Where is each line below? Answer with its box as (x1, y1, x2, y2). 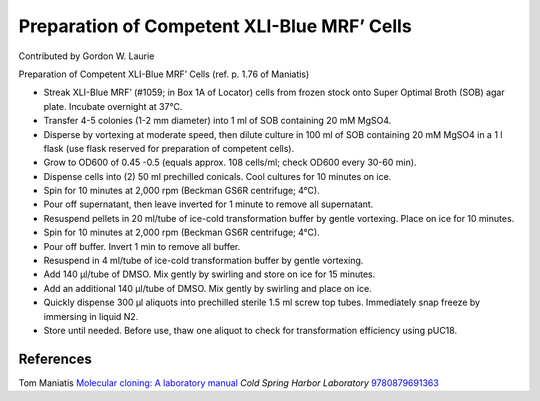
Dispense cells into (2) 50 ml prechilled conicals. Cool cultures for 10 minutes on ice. (43, 170, 392, 182)
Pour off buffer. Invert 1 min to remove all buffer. (43, 240, 241, 252)
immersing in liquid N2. (43, 310, 139, 322)
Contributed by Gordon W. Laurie (18, 50, 155, 62)
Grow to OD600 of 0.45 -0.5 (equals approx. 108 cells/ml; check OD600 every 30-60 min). (43, 156, 417, 169)
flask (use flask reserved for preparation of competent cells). (43, 142, 295, 154)
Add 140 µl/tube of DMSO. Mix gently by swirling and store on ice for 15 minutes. (43, 268, 376, 280)
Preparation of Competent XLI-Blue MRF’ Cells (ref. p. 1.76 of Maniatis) (18, 68, 310, 80)
